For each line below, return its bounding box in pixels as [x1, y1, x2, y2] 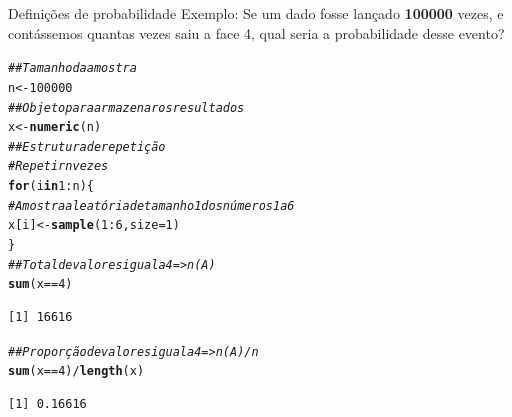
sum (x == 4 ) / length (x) [8, 364, 145, 379]
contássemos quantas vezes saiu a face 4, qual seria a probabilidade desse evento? [8, 22, 505, 43]
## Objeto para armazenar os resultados [8, 100, 245, 115]
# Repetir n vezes [8, 159, 109, 174]
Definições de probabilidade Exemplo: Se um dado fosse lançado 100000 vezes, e [8, 3, 504, 23]
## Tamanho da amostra [8, 61, 137, 76]
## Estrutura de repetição [8, 139, 166, 154]
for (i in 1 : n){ [8, 179, 94, 194]
